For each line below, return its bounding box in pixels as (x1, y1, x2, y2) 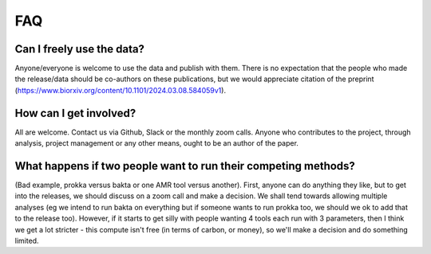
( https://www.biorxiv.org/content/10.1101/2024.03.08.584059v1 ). (14, 85, 227, 95)
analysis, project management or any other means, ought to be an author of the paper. (14, 139, 299, 148)
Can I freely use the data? (14, 42, 145, 56)
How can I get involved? (14, 106, 136, 119)
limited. (14, 236, 39, 245)
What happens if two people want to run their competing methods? (14, 159, 355, 173)
